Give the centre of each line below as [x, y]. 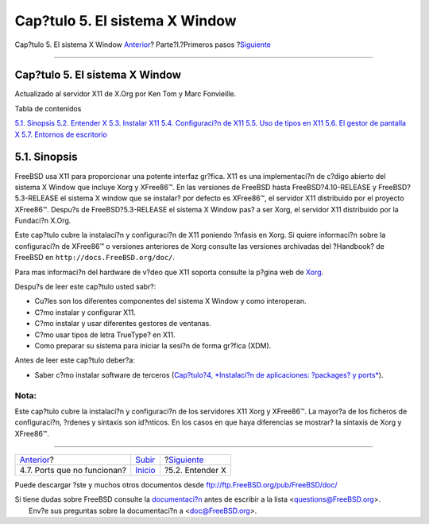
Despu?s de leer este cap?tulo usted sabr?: [85, 287]
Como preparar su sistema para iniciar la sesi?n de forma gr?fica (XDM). [153, 345]
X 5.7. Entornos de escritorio [61, 134]
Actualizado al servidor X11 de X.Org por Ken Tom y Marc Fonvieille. [126, 94]
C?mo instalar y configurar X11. [85, 312]
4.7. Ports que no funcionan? [73, 471]
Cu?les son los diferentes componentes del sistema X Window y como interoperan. [170, 301]
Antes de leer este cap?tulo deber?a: [75, 360]
